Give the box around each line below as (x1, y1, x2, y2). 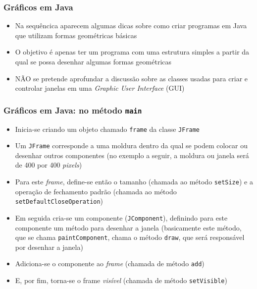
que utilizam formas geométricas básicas (15, 30, 137, 40)
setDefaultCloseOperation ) (15, 196, 103, 206)
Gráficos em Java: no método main (3, 104, 142, 116)
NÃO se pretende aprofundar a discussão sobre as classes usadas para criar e (15, 73, 248, 83)
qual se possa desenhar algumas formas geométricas (15, 57, 172, 66)
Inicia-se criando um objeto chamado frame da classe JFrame (15, 123, 200, 134)
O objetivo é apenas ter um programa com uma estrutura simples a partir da (15, 47, 250, 57)
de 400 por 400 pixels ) (15, 160, 82, 170)
